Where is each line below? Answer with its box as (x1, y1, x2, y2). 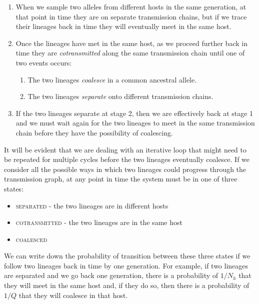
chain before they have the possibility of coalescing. (15, 127, 173, 137)
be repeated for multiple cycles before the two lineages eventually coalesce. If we (4, 154, 250, 164)
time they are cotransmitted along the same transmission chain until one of (15, 47, 245, 58)
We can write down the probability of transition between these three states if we (4, 250, 250, 261)
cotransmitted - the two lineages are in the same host (15, 217, 182, 227)
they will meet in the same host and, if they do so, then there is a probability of (4, 280, 249, 290)
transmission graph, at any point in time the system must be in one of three (4, 173, 237, 184)
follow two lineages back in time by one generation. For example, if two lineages (4, 260, 248, 270)
